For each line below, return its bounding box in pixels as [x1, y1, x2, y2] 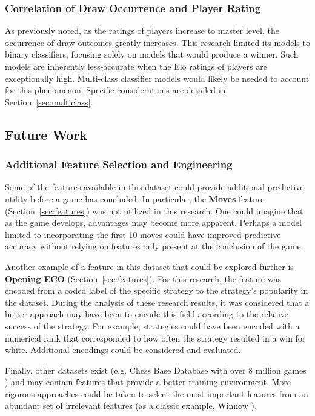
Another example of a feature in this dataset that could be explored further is [5, 260, 294, 272]
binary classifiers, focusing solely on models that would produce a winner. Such [5, 48, 299, 61]
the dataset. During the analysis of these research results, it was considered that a [5, 295, 310, 308]
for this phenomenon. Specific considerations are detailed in [5, 84, 226, 96]
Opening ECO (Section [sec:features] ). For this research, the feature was [5, 272, 281, 285]
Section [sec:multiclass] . [5, 95, 93, 108]
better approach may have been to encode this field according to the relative [5, 308, 289, 320]
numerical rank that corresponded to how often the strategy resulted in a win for [5, 331, 306, 344]
